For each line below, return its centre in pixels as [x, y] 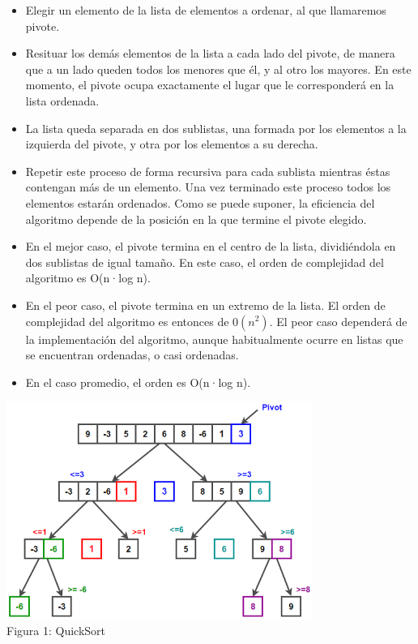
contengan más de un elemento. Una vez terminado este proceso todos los [208, 187]
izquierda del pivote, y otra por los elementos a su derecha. [172, 144]
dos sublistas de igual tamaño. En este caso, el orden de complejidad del [205, 262]
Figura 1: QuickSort [56, 631]
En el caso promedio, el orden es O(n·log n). [138, 382]
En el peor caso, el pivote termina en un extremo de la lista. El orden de [205, 305]
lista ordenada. [62, 100]
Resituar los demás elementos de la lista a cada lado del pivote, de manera [210, 53]
